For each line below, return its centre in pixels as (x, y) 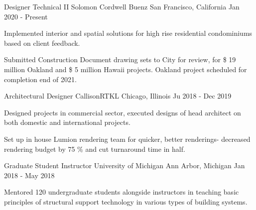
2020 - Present (26, 16)
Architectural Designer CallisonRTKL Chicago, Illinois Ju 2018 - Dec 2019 (118, 96)
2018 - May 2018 (29, 175)
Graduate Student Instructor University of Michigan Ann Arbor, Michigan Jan (125, 165)
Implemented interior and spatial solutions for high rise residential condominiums (128, 33)
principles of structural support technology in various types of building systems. (126, 201)
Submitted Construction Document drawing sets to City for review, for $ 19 (120, 59)
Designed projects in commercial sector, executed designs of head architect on (123, 112)
